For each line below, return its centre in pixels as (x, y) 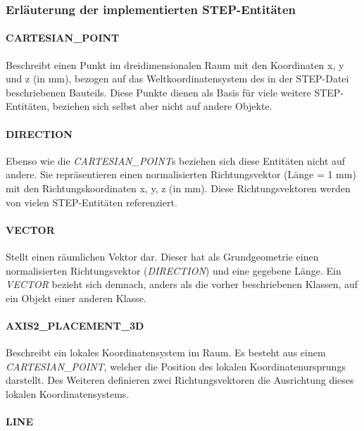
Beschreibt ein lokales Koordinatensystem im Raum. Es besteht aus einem (166, 352)
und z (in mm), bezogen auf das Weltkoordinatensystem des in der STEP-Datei (177, 79)
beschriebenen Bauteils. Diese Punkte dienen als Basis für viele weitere (158, 92)
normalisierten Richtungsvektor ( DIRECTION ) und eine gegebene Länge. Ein (174, 270)
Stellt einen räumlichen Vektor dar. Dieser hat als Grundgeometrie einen (162, 256)
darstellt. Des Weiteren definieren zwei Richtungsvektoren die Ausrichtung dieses (180, 380)
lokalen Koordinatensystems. (68, 393)
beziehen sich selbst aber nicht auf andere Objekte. (162, 106)
